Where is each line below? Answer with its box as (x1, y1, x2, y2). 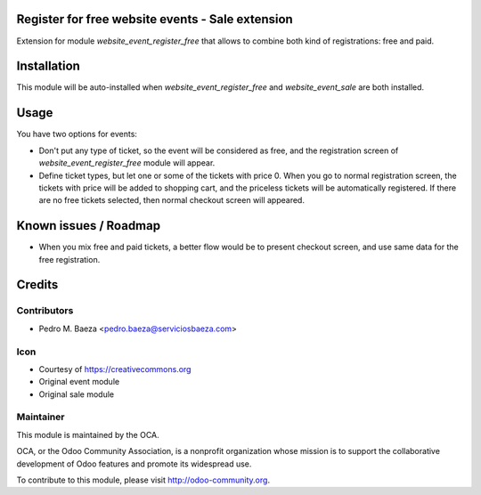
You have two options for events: (16, 129, 138, 140)
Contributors (16, 304, 74, 317)
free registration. (38, 254, 101, 264)
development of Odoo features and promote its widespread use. (16, 458, 252, 469)
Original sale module (38, 388, 115, 400)
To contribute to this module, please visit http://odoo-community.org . (16, 475, 271, 485)
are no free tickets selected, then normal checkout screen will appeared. (38, 195, 305, 206)
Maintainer (16, 410, 65, 423)
